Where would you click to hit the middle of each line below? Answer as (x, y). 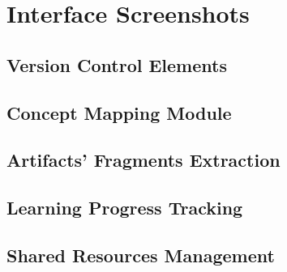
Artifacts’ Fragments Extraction (143, 160)
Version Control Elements (117, 64)
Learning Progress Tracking (125, 208)
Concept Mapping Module (119, 112)
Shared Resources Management (141, 255)
